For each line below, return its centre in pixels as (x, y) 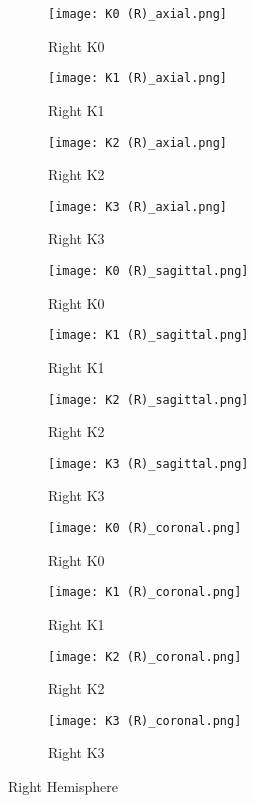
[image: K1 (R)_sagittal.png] (148, 335)
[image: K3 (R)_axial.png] (137, 206)
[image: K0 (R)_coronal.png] (145, 528)
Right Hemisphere (63, 786)
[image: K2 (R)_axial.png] (137, 142)
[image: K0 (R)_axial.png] (137, 14)
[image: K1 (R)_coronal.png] (145, 592)
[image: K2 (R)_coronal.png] (145, 656)
